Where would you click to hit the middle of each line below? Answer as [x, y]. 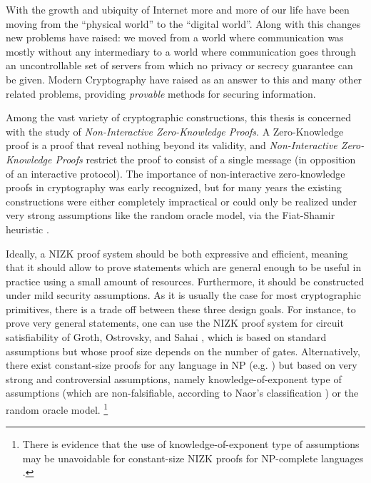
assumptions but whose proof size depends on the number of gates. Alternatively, [183, 351]
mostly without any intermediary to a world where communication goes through [181, 51]
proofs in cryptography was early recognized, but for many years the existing [174, 187]
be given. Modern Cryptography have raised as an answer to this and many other [184, 79]
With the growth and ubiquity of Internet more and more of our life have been [178, 9]
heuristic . [27, 229]
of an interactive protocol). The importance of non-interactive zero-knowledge [176, 173]
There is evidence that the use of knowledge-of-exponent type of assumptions [191, 444]
